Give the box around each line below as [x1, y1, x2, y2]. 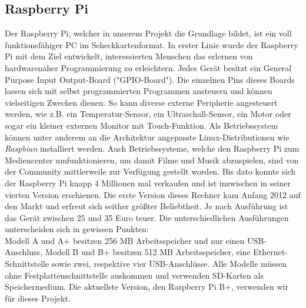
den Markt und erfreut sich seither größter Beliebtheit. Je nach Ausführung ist [5, 200, 288, 212]
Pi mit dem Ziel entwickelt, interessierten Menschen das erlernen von [5, 50, 253, 62]
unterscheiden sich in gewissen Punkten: [5, 223, 149, 235]
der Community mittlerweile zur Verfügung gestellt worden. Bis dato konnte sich [5, 165, 296, 178]
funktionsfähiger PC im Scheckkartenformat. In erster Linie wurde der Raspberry [5, 38, 298, 51]
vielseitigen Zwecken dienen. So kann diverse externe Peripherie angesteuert [5, 96, 278, 108]
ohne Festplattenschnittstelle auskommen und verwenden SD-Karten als [5, 269, 264, 281]
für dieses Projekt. [5, 292, 71, 304]
